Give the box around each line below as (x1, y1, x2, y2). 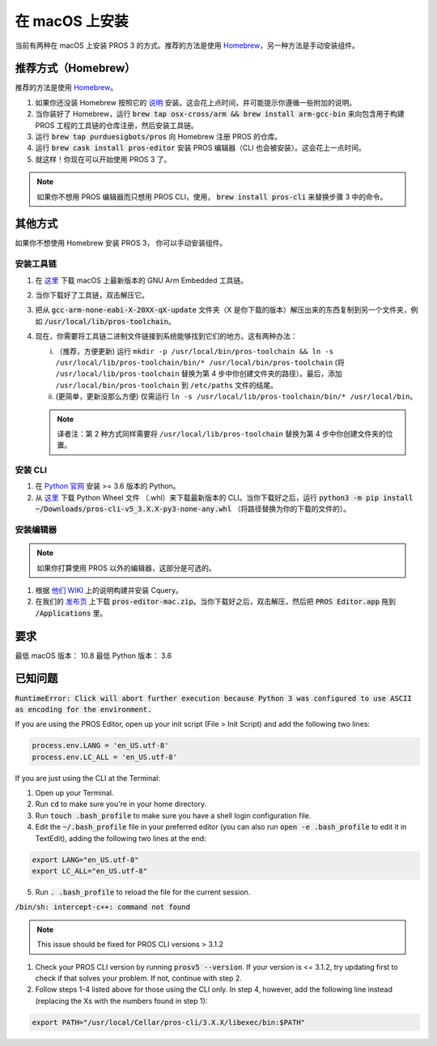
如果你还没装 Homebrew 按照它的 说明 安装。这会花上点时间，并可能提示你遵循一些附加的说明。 (35, 97, 356, 107)
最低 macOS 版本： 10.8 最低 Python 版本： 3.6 (15, 651, 172, 660)
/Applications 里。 (35, 608, 108, 617)
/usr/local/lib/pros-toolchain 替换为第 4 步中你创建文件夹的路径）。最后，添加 (55, 369, 343, 378)
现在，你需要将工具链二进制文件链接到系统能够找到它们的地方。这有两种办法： (35, 331, 298, 341)
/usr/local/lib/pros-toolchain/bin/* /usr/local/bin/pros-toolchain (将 (55, 357, 345, 367)
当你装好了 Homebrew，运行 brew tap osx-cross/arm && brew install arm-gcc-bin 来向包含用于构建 (35, 109, 405, 119)
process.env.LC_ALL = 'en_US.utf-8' (32, 752, 178, 762)
